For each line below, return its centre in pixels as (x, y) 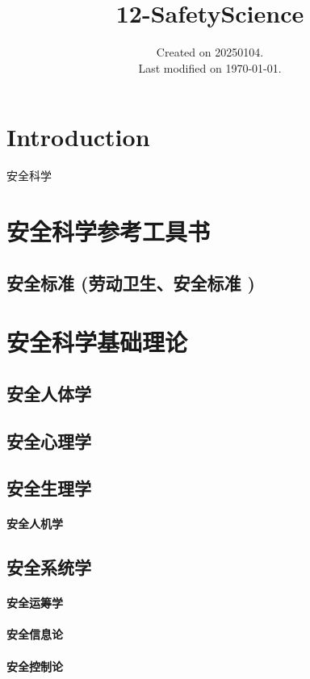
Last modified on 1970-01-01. (210, 67)
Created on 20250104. (210, 52)
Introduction (78, 137)
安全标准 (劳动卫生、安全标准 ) (131, 282)
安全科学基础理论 (97, 342)
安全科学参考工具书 (109, 231)
